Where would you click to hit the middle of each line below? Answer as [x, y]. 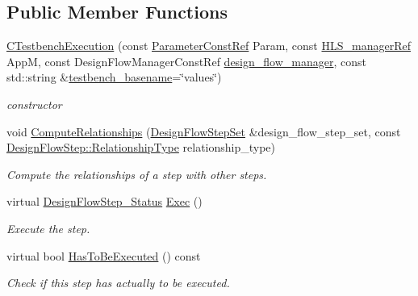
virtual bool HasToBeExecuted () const [104, 255]
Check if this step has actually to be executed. [118, 283]
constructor [34, 104]
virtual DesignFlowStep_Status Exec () [104, 201]
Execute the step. [48, 228]
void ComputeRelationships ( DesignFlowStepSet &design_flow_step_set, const [204, 131]
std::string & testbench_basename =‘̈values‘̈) [114, 77]
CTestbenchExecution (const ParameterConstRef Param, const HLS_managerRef [209, 46]
